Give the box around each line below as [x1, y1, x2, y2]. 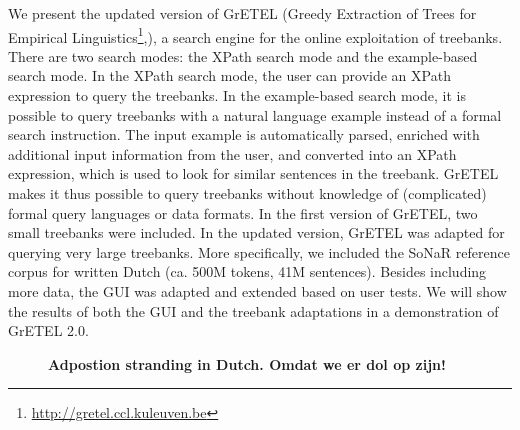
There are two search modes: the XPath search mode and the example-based [8, 45, 478, 66]
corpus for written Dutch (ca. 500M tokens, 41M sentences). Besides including [8, 261, 487, 282]
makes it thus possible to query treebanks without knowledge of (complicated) [8, 183, 487, 203]
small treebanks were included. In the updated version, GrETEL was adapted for [8, 222, 505, 243]
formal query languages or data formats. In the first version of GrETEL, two [8, 202, 478, 223]
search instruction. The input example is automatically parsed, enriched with [8, 124, 480, 145]
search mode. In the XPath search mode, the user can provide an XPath [8, 65, 451, 86]
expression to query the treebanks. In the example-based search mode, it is [8, 85, 466, 106]
